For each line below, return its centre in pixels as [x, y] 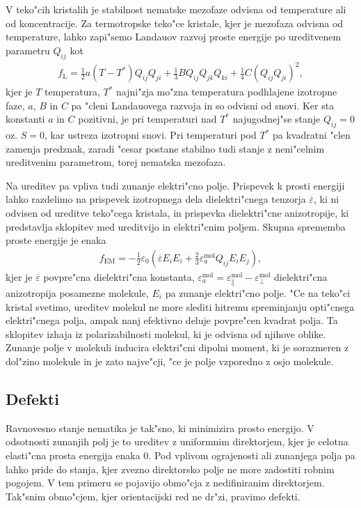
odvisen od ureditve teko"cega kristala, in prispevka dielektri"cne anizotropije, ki [177, 213]
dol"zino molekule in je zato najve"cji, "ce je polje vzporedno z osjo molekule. [170, 361]
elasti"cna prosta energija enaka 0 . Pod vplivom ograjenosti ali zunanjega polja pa [180, 455]
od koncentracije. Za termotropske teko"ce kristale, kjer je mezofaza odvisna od [175, 23]
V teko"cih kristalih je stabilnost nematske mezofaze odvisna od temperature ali [176, 9]
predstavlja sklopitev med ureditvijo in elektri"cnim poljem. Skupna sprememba [176, 226]
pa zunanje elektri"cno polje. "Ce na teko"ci [258, 293]
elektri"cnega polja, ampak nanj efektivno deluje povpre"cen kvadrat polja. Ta [172, 320]
